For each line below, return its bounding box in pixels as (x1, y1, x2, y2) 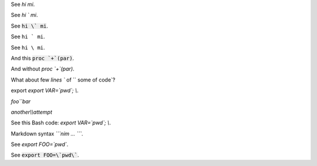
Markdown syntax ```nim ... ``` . (11, 130, 83, 137)
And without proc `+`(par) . (11, 65, 75, 73)
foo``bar (11, 97, 31, 105)
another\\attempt (11, 109, 52, 116)
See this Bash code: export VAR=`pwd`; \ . (11, 119, 111, 126)
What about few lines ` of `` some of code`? (11, 76, 116, 83)
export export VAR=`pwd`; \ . (11, 87, 79, 94)
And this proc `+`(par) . (11, 55, 75, 62)
